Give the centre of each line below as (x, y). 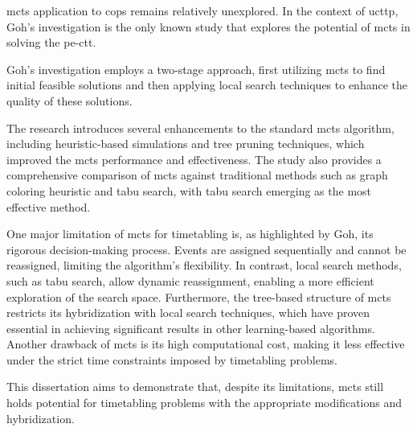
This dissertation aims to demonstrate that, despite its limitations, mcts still (195, 387)
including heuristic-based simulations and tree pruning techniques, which (186, 144)
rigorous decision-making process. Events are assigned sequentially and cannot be (206, 249)
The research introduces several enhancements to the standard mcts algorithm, (200, 128)
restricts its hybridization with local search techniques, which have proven (188, 313)
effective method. (49, 206)
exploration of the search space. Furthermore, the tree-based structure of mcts (199, 296)
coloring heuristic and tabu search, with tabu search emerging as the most (189, 190)
